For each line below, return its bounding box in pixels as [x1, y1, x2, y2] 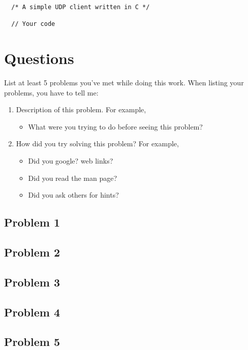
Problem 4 [4, 304, 60, 320]
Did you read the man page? [28, 172, 117, 183]
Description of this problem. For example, [16, 104, 146, 115]
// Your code [11, 20, 55, 28]
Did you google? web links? [28, 155, 113, 166]
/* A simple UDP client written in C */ [11, 4, 150, 11]
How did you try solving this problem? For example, [16, 138, 179, 149]
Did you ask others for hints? [28, 189, 119, 200]
